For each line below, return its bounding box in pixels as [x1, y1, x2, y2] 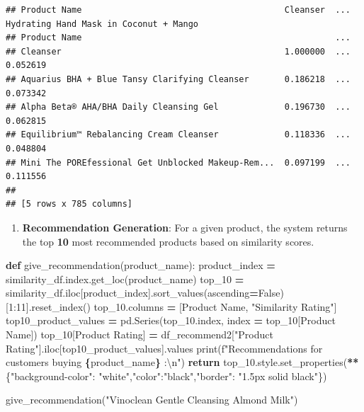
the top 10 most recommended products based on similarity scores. [22, 234, 314, 248]
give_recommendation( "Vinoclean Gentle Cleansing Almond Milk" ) [6, 392, 298, 407]
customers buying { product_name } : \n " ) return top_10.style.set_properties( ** [6, 355, 359, 370]
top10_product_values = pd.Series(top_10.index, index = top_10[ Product [6, 313, 336, 328]
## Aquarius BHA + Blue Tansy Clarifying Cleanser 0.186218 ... [6, 74, 351, 84]
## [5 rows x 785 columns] [6, 199, 132, 210]
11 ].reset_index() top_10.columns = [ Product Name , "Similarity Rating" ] [16, 299, 337, 314]
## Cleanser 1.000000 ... [6, 46, 351, 57]
